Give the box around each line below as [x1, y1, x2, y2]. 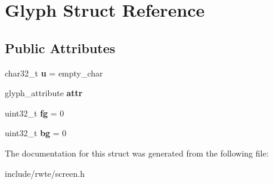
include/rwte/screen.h [5, 167, 85, 179]
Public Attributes [5, 38, 116, 57]
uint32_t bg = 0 [5, 127, 67, 139]
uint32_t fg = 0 [5, 106, 64, 119]
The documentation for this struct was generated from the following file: [5, 146, 269, 159]
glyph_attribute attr [5, 87, 83, 99]
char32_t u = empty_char [5, 66, 103, 79]
